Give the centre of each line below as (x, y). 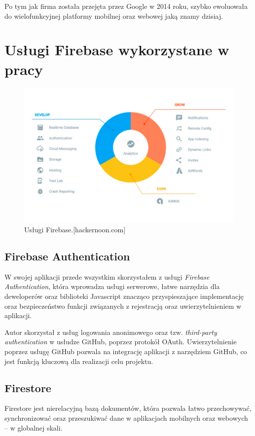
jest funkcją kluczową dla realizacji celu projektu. (79, 361)
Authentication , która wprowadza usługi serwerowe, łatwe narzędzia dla (112, 286)
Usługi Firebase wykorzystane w (117, 50)
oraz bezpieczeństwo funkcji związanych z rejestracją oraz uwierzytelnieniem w (123, 306)
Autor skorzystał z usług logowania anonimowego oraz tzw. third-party (111, 332)
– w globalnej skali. (34, 427)
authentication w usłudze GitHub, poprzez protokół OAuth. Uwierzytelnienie (121, 342)
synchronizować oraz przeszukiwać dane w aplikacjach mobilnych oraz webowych (126, 418)
